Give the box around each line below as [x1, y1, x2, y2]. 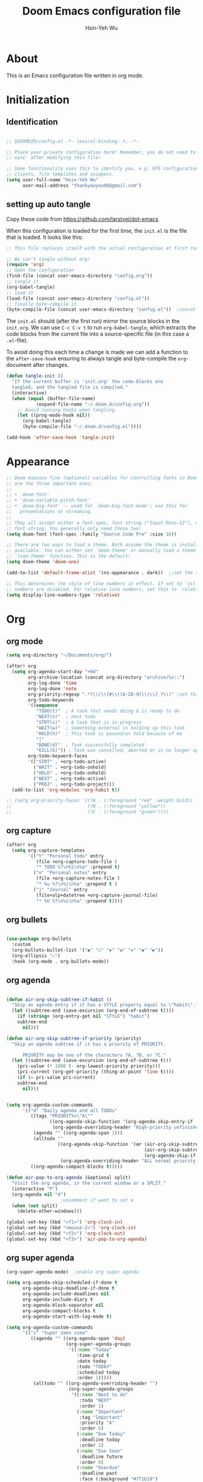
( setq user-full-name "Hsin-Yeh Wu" [6, 177, 98, 183]
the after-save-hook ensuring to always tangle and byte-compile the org [6, 355, 186, 362]
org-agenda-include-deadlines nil [22, 1291, 110, 1297]
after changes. [33, 361, 69, 369]
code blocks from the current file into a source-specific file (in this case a [6, 331, 189, 338]
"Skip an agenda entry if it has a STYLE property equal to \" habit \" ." [11, 1002, 199, 1008]
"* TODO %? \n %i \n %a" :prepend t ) [36, 864, 120, 870]
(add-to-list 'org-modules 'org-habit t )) [11, 787, 120, 793]
